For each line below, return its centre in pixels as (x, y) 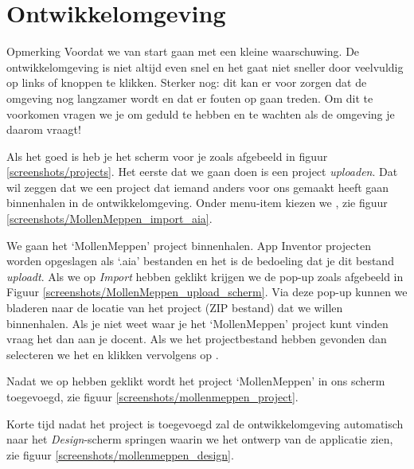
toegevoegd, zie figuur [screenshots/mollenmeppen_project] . (152, 397)
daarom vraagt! (44, 129)
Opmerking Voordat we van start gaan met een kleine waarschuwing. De (183, 51)
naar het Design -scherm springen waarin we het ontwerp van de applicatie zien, (200, 439)
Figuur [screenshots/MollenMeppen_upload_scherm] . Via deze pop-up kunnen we (207, 292)
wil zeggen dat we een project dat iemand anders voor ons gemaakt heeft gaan (198, 187)
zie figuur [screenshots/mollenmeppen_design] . (120, 454)
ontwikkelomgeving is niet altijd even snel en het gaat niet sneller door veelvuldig (205, 66)
